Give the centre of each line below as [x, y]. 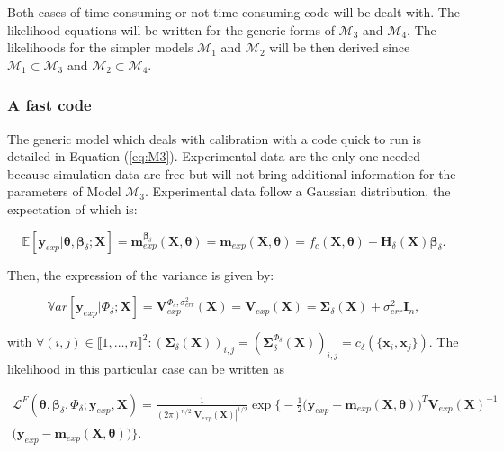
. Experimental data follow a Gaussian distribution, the [298, 191]
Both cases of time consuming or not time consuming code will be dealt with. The [234, 12]
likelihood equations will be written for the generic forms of [171, 29]
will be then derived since [340, 47]
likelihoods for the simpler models [100, 47]
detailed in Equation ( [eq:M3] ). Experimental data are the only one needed [214, 156]
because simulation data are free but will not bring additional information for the [232, 173]
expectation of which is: [72, 208]
